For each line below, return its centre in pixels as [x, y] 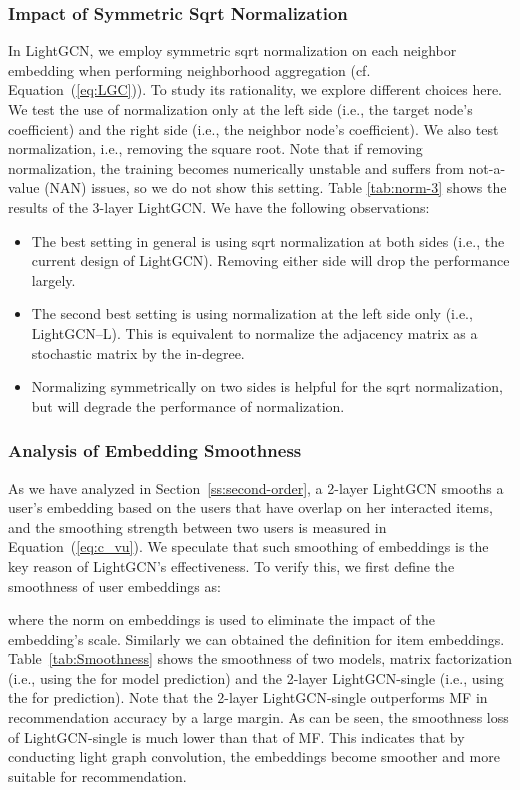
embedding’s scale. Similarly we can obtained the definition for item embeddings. [256, 638]
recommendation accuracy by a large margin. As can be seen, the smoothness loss [258, 717]
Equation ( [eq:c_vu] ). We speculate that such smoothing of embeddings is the [248, 546]
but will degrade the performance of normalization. [188, 405]
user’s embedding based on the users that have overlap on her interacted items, [250, 507]
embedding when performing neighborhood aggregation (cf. [189, 69]
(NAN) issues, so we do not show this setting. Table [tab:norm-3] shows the [275, 187]
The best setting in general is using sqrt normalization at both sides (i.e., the [268, 240]
